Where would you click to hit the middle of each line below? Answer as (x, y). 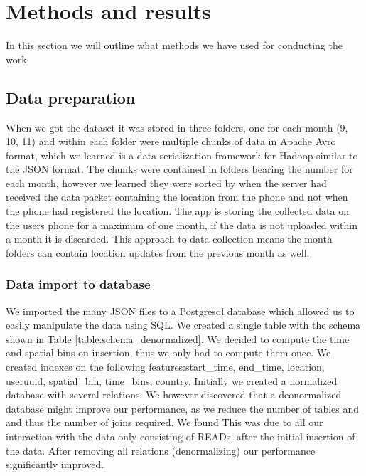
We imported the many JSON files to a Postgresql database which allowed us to (180, 311)
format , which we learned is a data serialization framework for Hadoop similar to (182, 155)
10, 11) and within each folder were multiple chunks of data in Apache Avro (171, 141)
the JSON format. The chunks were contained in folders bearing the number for (179, 169)
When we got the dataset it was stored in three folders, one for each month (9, (177, 127)
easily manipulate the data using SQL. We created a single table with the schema (183, 325)
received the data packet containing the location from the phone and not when (177, 197)
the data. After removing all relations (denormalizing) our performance (161, 450)
